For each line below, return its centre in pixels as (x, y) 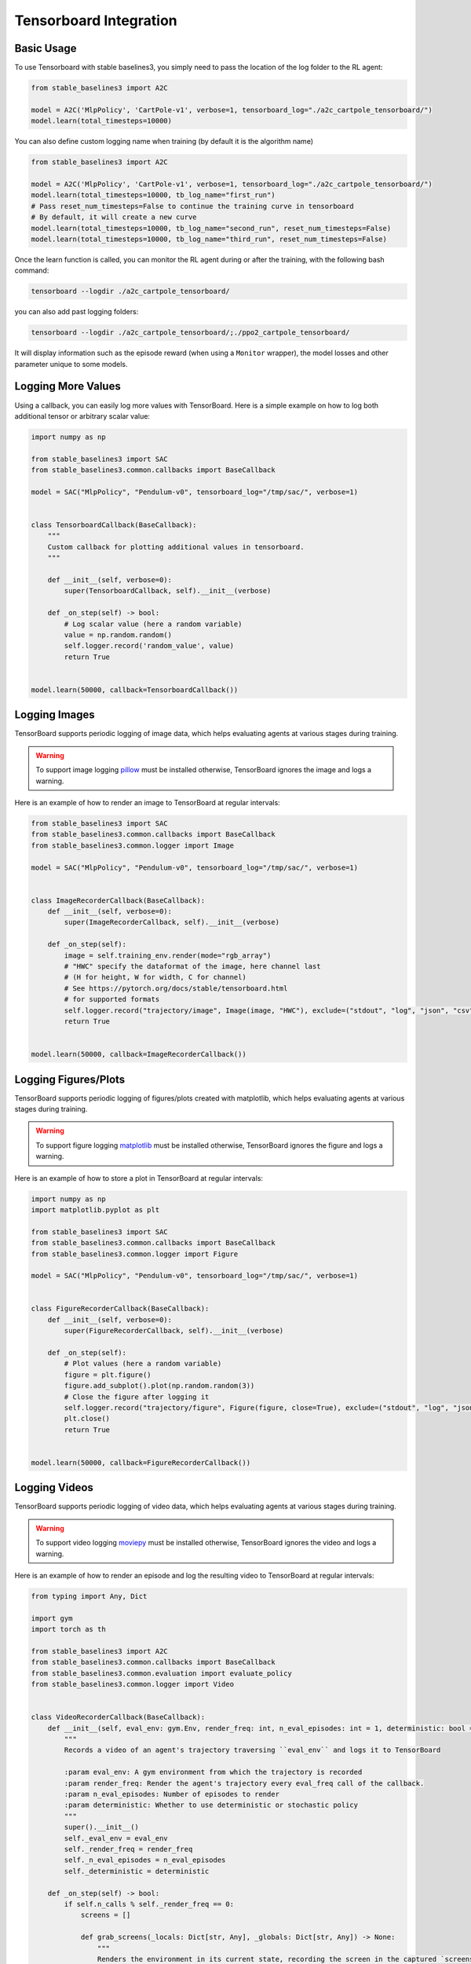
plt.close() (87, 1419)
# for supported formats (112, 999)
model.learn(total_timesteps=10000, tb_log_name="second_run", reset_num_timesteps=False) (211, 228)
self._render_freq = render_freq (128, 1849)
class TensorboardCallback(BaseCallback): (114, 525)
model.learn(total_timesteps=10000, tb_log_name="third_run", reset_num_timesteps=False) (209, 239)
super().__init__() (101, 1827)
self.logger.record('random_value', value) (149, 646)
